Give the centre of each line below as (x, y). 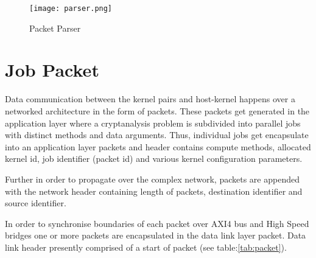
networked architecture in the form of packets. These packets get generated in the (157, 110)
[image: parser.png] (71, 9)
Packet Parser (55, 28)
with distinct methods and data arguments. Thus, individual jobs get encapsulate (157, 135)
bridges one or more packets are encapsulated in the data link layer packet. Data (156, 235)
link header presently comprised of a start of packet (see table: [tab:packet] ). (146, 247)
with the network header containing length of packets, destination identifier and (154, 191)
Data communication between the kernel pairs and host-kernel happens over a (150, 99)
